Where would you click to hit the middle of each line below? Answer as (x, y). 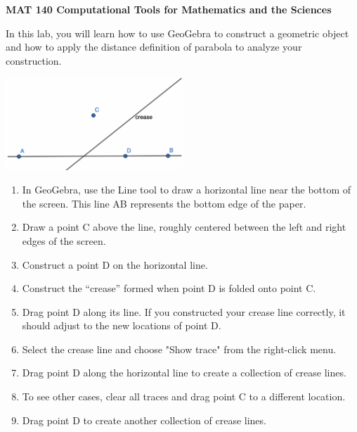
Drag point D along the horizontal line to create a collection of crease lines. (184, 373)
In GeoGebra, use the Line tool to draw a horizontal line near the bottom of (187, 190)
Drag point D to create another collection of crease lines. (144, 420)
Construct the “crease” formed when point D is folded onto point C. (169, 288)
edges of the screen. (64, 240)
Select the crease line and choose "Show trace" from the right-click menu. (179, 349)
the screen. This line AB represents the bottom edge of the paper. (164, 203)
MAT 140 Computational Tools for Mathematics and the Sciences (169, 9)
